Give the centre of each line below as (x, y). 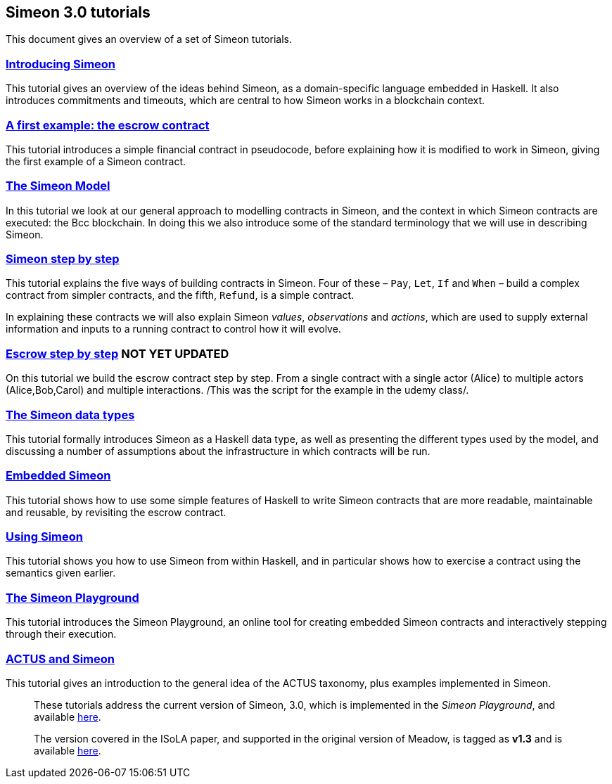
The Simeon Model (58, 186)
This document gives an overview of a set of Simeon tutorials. (149, 39)
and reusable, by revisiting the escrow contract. (116, 512)
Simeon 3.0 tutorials (78, 12)
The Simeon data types (70, 415)
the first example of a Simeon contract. (96, 161)
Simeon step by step (63, 259)
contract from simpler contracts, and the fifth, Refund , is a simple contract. (180, 295)
